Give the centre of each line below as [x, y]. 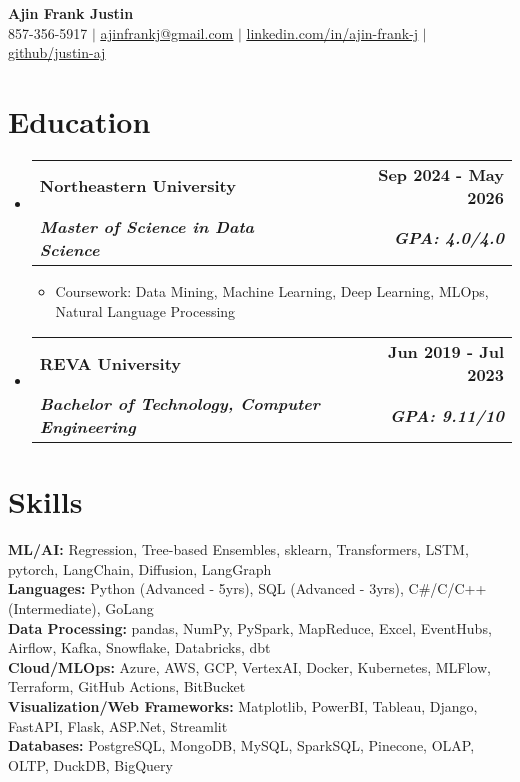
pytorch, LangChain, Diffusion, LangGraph [140, 568]
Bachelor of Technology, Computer [179, 404]
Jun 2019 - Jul [445, 352]
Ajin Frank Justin [71, 13]
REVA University [110, 363]
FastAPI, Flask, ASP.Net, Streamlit [118, 725]
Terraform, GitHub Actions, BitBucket [127, 686]
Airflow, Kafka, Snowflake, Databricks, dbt [139, 647]
